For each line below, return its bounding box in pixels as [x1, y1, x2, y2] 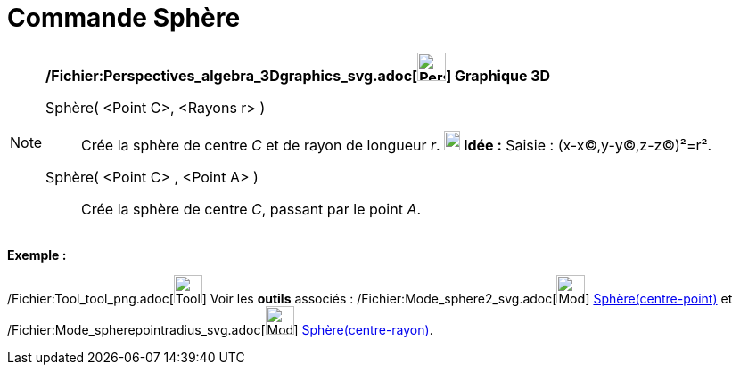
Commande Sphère [7, 3, 241, 33]
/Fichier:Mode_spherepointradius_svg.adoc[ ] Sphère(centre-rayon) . [7, 321, 433, 337]
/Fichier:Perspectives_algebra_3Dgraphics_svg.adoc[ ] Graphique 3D [45, 66, 551, 85]
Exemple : [7, 247, 67, 263]
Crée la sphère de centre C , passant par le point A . [81, 199, 422, 218]
